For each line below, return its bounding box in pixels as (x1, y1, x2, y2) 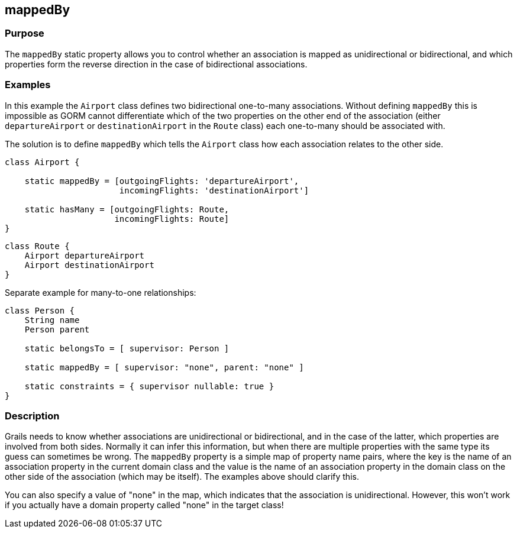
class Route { (5, 241, 70, 251)
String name (24, 315, 80, 325)
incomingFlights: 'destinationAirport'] (119, 185, 309, 195)
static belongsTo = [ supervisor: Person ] (24, 343, 230, 353)
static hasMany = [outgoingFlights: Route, (24, 204, 230, 214)
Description (5, 409, 60, 422)
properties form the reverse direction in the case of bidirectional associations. (5, 59, 308, 69)
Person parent (24, 324, 90, 334)
